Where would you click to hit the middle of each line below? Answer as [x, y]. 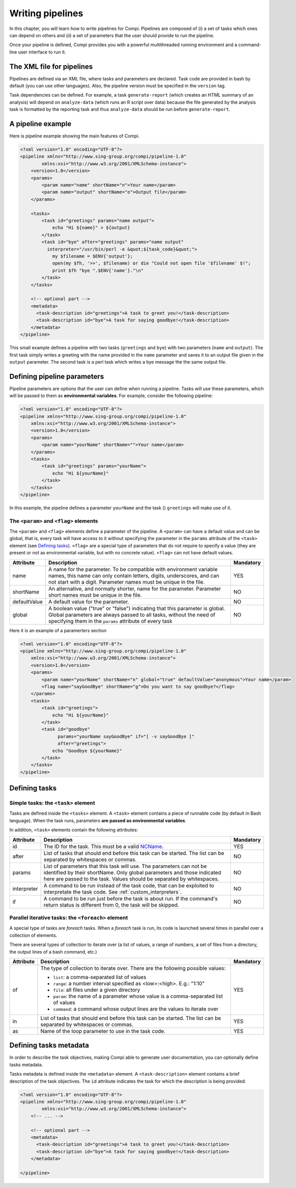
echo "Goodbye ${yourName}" [87, 751]
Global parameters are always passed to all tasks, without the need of [132, 614]
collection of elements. [33, 935]
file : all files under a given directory [97, 990]
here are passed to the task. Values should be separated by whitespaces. [131, 879]
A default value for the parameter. [89, 602]
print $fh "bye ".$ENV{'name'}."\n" [98, 270]
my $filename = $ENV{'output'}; [93, 256]
